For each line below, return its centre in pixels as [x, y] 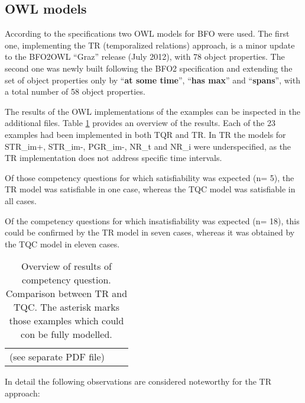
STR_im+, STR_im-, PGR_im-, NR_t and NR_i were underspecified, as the [148, 146]
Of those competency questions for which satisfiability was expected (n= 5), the [150, 177]
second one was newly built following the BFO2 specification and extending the [149, 68]
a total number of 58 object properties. [75, 91]
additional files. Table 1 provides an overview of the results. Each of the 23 [140, 123]
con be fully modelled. [66, 334]
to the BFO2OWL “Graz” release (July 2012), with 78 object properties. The [145, 57]
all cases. [21, 200]
